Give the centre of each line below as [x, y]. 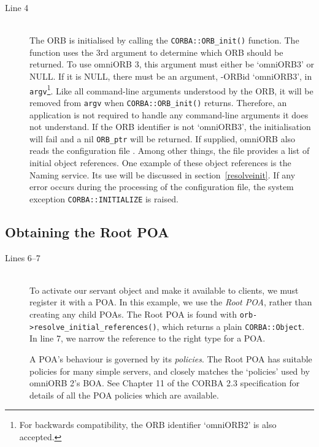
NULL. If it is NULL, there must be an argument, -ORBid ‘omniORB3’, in [171, 76]
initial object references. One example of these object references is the [160, 163]
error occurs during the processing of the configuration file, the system [162, 187]
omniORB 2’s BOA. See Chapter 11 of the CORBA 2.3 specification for [165, 383]
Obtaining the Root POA [87, 231]
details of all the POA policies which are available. [124, 395]
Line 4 [17, 7]
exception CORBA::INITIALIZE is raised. [104, 198]
